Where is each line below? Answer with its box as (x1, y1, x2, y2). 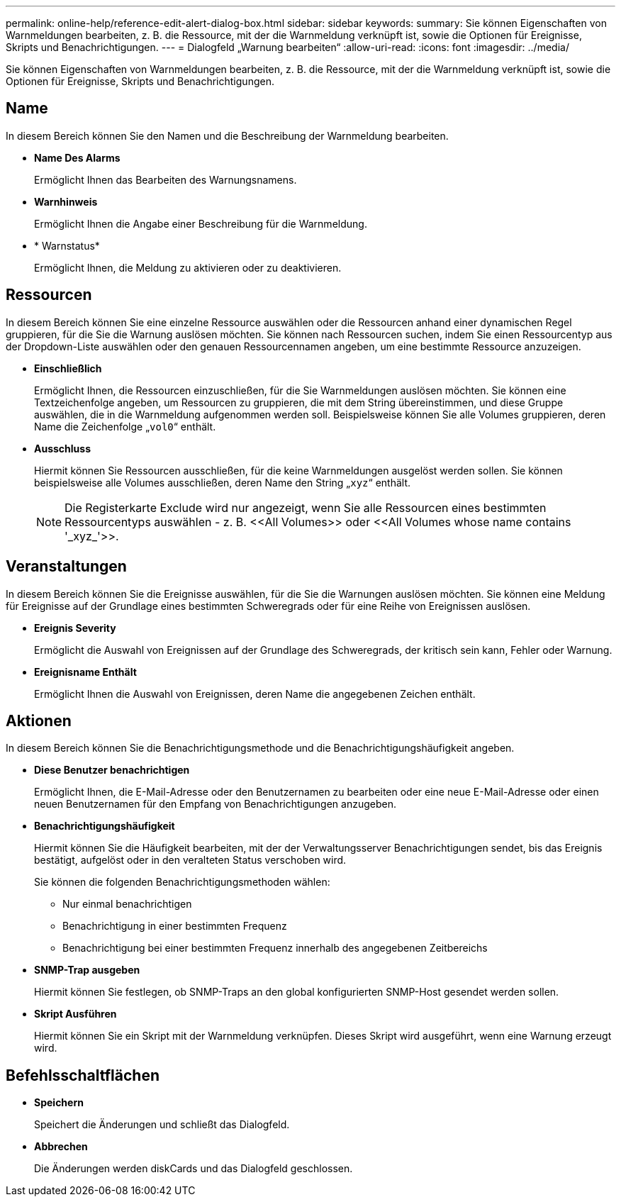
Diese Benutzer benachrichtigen (34, 764, 190, 777)
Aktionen (6, 711, 72, 730)
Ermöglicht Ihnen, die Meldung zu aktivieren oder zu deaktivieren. (34, 261, 342, 274)
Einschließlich (34, 362, 102, 374)
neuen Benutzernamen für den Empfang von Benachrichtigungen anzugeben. (34, 798, 396, 811)
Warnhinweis (34, 195, 98, 208)
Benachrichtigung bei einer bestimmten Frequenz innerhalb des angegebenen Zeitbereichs (62, 942, 488, 955)
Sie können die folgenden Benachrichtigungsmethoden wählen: (34, 876, 330, 889)
